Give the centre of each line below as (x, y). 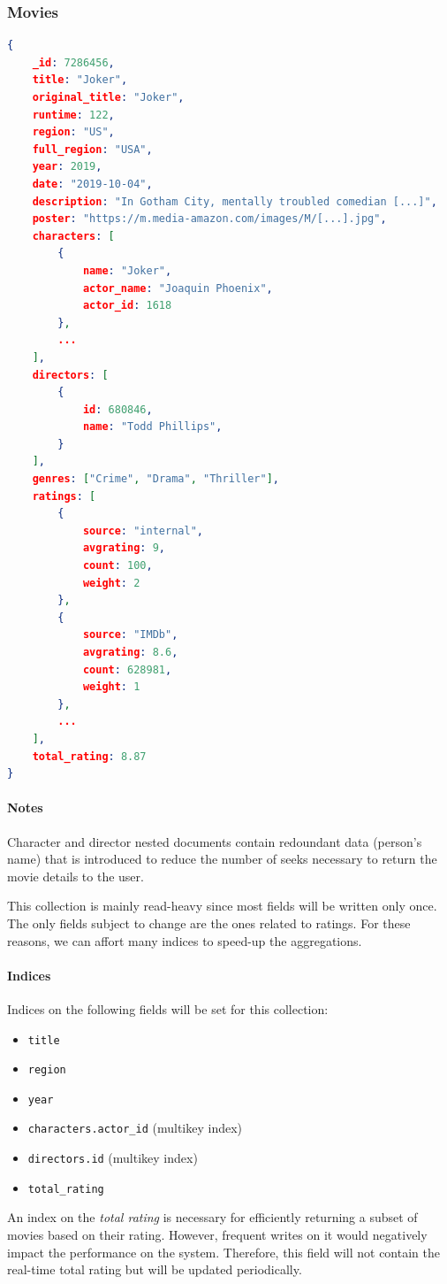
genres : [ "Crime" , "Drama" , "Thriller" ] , (155, 479)
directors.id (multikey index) (113, 1158)
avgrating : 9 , (124, 548)
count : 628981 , (127, 669)
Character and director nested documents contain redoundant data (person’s (215, 841)
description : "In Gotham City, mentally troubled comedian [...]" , (235, 201)
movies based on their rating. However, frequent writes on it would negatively (217, 1235)
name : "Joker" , (127, 270)
